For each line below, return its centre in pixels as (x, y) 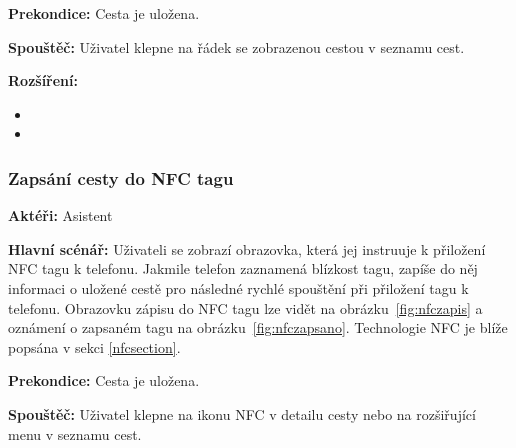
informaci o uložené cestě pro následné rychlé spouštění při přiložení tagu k (238, 287)
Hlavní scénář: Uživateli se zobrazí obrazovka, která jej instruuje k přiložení (247, 248)
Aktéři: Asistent (60, 215)
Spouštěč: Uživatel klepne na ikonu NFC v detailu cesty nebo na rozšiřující (242, 413)
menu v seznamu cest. (75, 433)
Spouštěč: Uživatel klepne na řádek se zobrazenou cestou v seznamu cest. (236, 46)
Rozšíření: (43, 80)
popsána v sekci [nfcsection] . (94, 346)
